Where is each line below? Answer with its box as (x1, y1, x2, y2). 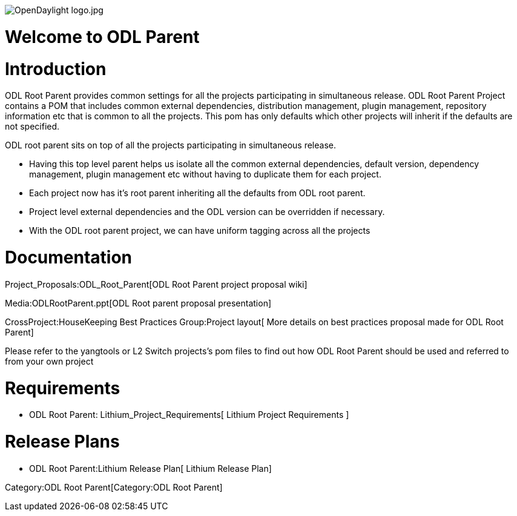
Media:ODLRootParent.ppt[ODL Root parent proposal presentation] (5, 297, 272, 308)
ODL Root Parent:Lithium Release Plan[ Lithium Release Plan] (29, 463, 272, 474)
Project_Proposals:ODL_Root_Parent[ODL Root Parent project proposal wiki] (5, 279, 308, 289)
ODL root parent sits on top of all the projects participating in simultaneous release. (5, 140, 336, 151)
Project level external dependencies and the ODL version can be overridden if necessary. (29, 207, 385, 217)
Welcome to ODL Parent (5, 26, 200, 47)
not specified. (5, 121, 60, 132)
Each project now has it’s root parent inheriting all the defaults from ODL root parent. (29, 188, 366, 199)
